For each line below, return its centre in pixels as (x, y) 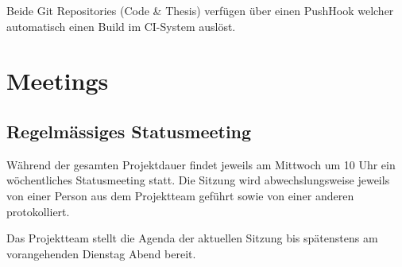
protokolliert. (38, 211)
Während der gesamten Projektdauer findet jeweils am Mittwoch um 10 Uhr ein (201, 164)
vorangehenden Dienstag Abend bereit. (101, 253)
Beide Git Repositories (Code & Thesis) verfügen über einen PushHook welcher (200, 10)
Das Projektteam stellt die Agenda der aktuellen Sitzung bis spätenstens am (192, 238)
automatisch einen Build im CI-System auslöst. (121, 26)
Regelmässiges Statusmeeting (129, 131)
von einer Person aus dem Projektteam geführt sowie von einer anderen (180, 195)
